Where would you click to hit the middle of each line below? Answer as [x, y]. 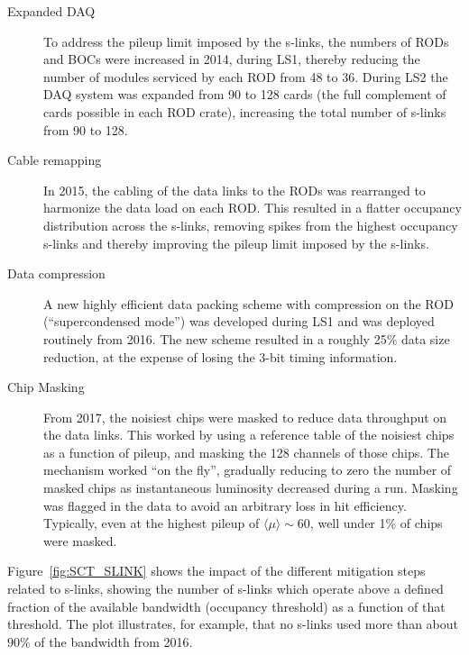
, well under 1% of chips [376, 523]
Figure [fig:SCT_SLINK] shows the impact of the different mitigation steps [216, 571]
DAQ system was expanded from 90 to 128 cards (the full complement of [245, 94]
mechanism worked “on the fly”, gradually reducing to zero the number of [248, 470]
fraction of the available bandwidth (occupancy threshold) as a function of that [226, 606]
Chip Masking [46, 387]
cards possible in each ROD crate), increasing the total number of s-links [245, 111]
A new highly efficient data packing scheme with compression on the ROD [248, 303]
